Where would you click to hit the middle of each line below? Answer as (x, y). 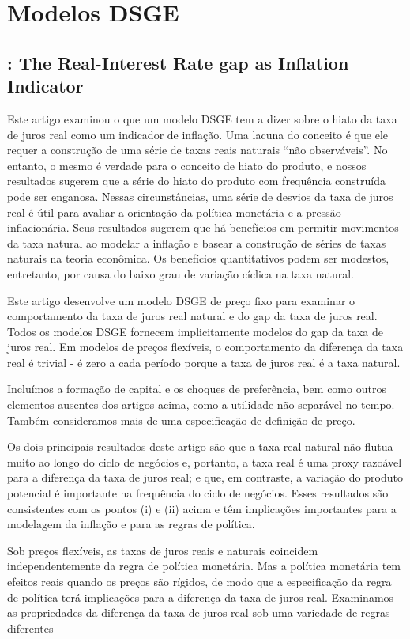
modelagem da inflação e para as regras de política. (131, 524)
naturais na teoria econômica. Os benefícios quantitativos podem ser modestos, (198, 258)
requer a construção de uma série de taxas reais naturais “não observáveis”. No (197, 150)
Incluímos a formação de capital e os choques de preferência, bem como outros (197, 389)
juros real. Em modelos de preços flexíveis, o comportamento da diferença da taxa (205, 347)
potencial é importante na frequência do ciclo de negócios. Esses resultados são (198, 493)
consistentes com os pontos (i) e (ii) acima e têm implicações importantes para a (202, 508)
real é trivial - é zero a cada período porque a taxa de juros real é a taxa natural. (204, 362)
